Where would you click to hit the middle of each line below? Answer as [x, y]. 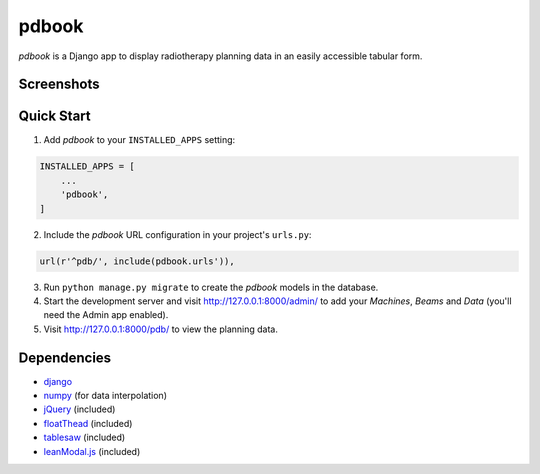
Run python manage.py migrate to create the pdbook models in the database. [211, 287]
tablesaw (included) [84, 437]
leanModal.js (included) [92, 451]
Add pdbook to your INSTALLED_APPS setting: [139, 140]
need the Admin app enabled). [106, 315]
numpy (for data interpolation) [105, 396]
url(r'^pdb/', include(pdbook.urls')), [137, 261]
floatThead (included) [88, 423]
